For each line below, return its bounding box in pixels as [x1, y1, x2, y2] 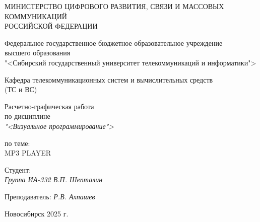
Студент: [5, 164, 31, 175]
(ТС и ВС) [5, 84, 37, 95]
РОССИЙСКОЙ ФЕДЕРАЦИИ [5, 21, 98, 31]
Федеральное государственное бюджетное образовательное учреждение [5, 37, 223, 48]
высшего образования [5, 47, 71, 58]
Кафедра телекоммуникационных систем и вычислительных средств [5, 74, 213, 85]
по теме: [5, 137, 30, 148]
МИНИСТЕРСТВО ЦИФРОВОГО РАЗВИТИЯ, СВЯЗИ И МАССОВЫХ [5, 1, 224, 11]
